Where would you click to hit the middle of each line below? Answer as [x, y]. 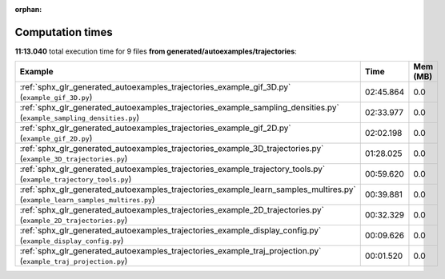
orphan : [28, 9]
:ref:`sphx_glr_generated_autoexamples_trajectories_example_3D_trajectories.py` [172, 149]
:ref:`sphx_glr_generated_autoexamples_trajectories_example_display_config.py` [170, 230]
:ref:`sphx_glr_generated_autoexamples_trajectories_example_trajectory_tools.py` [172, 169]
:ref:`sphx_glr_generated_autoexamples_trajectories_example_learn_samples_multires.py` [188, 189]
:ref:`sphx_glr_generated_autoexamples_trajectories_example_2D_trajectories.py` [172, 210]
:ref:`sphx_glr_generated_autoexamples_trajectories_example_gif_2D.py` [155, 128]
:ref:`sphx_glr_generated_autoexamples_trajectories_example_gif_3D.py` [155, 87]
